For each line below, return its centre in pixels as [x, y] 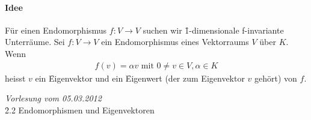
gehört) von [276, 78]
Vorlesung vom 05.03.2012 [53, 98]
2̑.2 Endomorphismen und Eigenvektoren [80, 109]
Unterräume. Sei [35, 42]
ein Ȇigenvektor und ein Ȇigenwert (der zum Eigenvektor [140, 78]
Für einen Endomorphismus [56, 30]
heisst [15, 78]
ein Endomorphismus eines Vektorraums [175, 42]
